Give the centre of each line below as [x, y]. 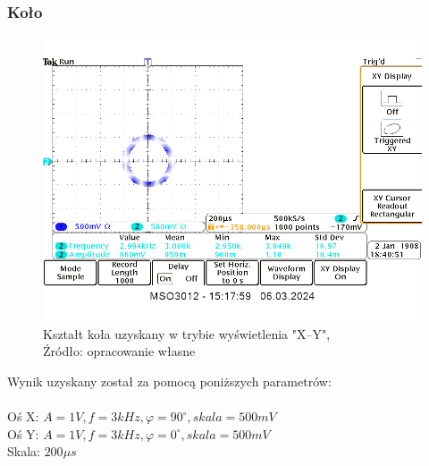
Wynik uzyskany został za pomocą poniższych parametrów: [169, 381]
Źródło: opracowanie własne [119, 351]
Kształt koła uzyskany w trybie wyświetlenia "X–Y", [187, 333]
